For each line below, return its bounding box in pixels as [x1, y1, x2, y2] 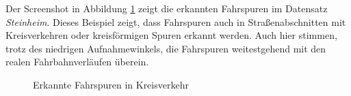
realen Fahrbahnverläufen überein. [5, 54, 149, 69]
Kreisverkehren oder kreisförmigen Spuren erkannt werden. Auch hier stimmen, [5, 28, 337, 42]
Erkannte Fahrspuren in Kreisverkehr [33, 77, 189, 91]
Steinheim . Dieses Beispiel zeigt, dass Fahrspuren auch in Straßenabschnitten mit [5, 14, 346, 29]
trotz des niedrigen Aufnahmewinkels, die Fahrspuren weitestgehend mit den [5, 41, 326, 55]
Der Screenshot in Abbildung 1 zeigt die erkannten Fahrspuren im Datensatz [5, 1, 328, 15]
